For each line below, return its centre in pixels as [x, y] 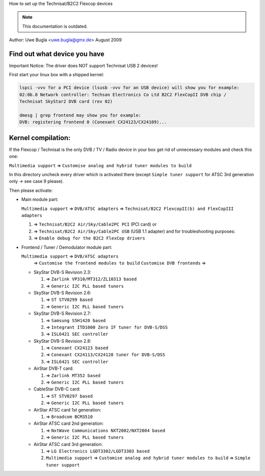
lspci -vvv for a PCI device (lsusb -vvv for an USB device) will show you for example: [130, 88]
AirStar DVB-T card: [53, 368]
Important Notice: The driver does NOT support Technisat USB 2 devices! [83, 66]
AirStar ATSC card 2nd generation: [69, 423]
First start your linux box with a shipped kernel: [56, 75]
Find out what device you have [57, 54]
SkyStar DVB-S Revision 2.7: [62, 313]
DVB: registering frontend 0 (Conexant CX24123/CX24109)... [93, 122]
